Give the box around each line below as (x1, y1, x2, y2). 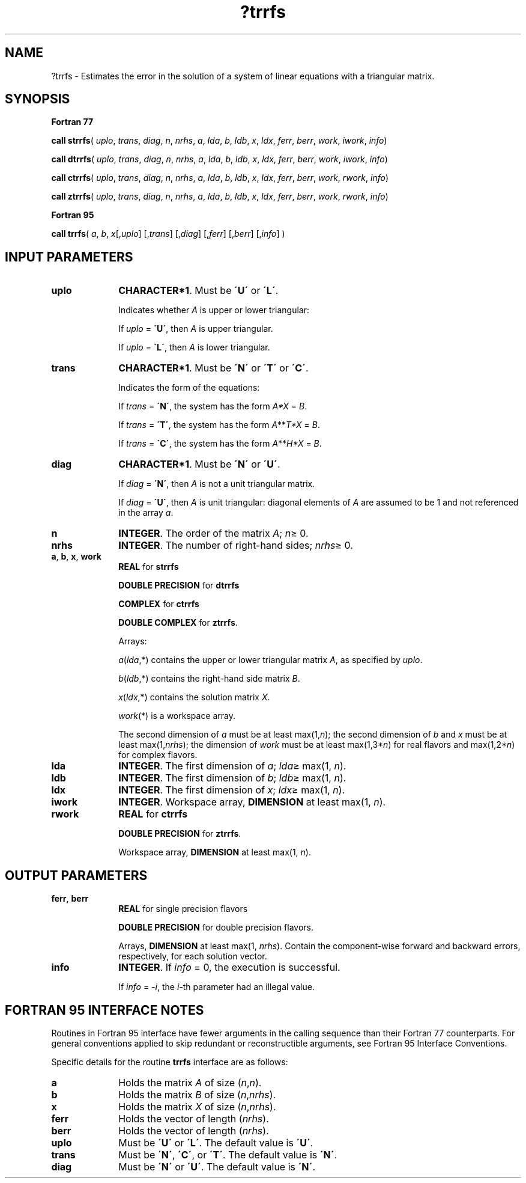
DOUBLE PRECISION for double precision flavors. (118, 922, 314, 933)
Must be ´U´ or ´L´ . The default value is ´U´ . (118, 1136, 313, 1149)
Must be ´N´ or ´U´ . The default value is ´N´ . (118, 1160, 316, 1173)
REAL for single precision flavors (118, 903, 248, 914)
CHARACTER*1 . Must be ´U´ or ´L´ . (118, 284, 279, 297)
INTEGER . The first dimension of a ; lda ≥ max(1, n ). (118, 760, 346, 772)
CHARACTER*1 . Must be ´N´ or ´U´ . (118, 458, 280, 471)
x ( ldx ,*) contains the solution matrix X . (118, 692, 270, 703)
